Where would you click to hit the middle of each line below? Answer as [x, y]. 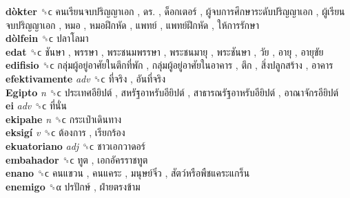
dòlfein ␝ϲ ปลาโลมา [47, 38]
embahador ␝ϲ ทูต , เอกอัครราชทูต [77, 159]
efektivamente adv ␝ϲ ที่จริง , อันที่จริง [86, 78]
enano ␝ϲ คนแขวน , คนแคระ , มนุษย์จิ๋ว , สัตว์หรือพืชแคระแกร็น [128, 173]
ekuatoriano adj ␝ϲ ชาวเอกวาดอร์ [75, 145]
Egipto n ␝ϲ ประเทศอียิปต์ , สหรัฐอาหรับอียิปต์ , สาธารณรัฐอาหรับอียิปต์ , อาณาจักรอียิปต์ [172, 92]
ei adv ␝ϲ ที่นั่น [36, 106]
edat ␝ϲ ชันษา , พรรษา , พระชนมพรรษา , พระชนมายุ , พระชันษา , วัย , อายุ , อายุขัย [165, 51]
